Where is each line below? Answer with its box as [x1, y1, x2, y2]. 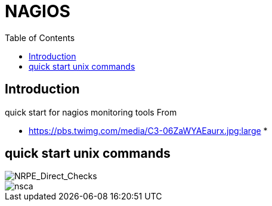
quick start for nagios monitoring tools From [5, 107, 177, 117]
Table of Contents [5, 32, 75, 43]
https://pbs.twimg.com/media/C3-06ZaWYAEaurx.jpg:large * [29, 125, 268, 136]
